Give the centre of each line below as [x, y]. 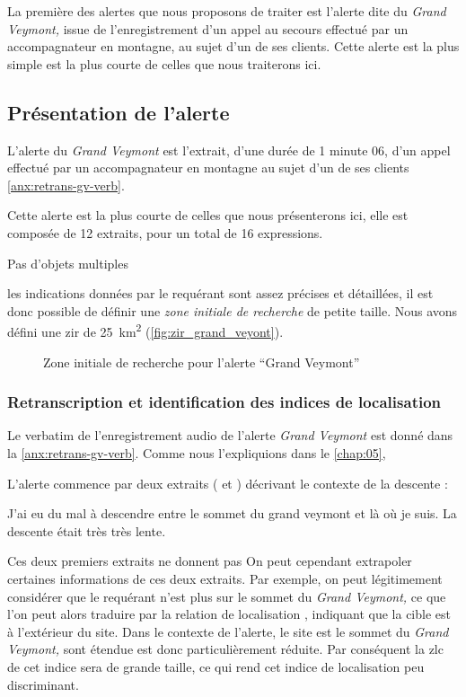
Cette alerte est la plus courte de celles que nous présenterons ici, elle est [208, 215]
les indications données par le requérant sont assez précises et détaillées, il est [220, 293]
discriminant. [43, 684]
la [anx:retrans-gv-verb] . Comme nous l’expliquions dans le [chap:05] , [197, 452]
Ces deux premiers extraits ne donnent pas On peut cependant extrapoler [210, 561]
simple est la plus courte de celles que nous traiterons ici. [164, 63]
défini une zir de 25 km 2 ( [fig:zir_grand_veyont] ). [145, 330]
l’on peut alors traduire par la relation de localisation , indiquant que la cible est [229, 614]
